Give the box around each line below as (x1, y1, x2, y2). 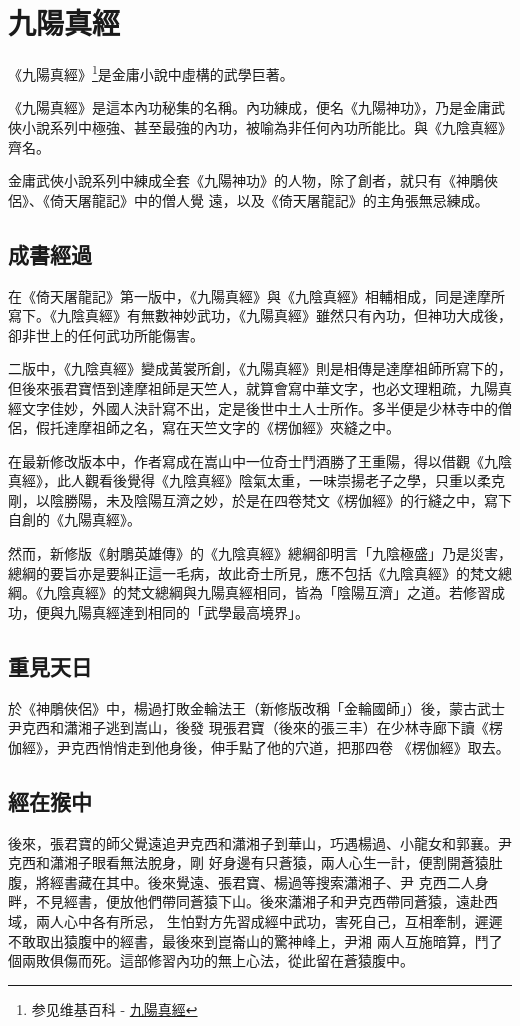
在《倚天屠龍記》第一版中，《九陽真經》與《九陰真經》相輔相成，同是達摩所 (8, 285, 505, 306)
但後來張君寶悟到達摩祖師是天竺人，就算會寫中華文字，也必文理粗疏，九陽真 (8, 377, 512, 398)
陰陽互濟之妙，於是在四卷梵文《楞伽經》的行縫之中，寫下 (133, 489, 512, 510)
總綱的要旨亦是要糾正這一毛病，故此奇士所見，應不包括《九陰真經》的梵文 (8, 562, 498, 583)
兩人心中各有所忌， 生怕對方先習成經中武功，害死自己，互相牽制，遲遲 (35, 911, 503, 932)
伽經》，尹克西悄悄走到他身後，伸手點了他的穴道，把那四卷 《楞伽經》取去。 (8, 736, 510, 757)
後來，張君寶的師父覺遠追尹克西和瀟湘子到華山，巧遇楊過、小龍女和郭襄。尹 (8, 832, 512, 853)
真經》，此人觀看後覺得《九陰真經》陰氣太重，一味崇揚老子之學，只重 (8, 470, 463, 491)
